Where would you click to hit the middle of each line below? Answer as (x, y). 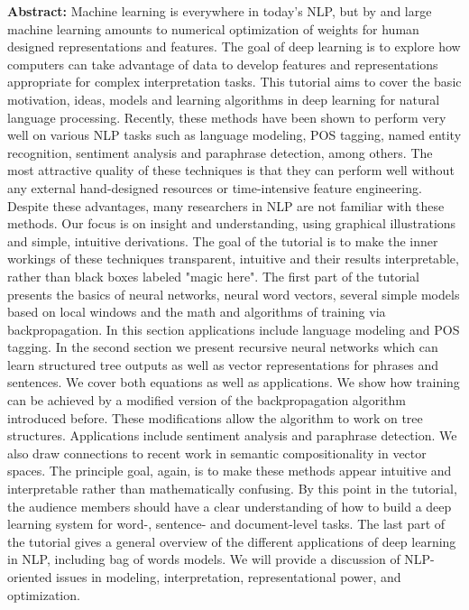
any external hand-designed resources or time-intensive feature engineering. (215, 187)
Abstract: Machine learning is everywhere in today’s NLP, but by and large (220, 11)
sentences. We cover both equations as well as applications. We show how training (234, 382)
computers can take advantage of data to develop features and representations (223, 64)
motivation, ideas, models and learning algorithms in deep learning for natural (224, 99)
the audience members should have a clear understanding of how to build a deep (230, 506)
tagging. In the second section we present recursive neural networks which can (223, 347)
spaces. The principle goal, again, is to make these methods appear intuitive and (230, 471)
